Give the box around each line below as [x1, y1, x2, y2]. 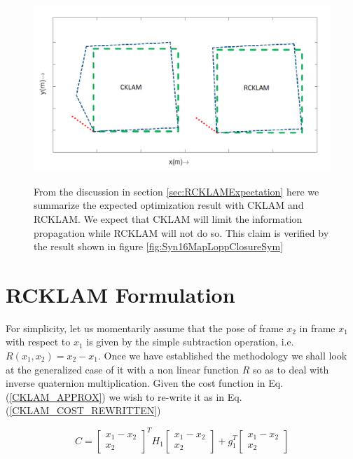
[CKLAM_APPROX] [9, 389, 102, 404]
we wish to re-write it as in [109, 389, 225, 404]
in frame [299, 320, 335, 335]
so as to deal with [253, 362, 329, 376]
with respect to [6, 334, 71, 349]
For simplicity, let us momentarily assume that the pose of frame [6, 320, 284, 335]
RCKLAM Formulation [6, 280, 235, 308]
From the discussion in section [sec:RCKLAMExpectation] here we [34, 184, 319, 198]
